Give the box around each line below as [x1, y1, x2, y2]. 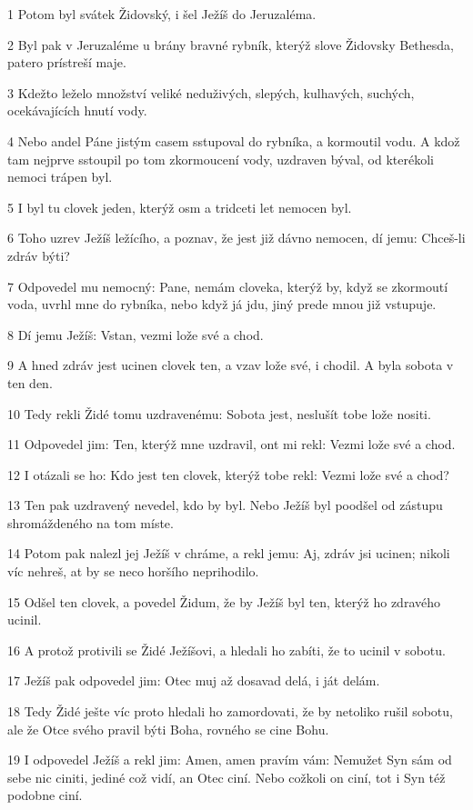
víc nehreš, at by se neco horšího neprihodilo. [7, 562, 259, 581]
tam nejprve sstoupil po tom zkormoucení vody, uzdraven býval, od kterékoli [7, 149, 434, 168]
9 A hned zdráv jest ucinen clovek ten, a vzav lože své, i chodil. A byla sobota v [7, 355, 454, 375]
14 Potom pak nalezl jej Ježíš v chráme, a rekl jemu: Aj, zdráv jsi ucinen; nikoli [7, 544, 450, 563]
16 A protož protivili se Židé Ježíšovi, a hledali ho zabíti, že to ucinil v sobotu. [7, 640, 446, 659]
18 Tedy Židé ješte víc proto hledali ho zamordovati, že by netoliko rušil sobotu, [7, 702, 453, 721]
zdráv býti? [7, 245, 70, 265]
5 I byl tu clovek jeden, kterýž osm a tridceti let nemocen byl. [7, 197, 352, 216]
